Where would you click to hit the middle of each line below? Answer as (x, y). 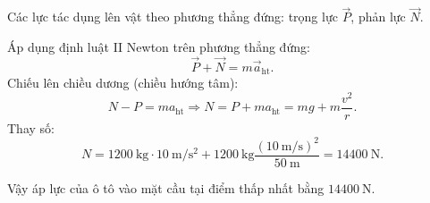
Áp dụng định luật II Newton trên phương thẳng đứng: (159, 46)
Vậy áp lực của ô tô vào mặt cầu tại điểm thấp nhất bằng (166, 187)
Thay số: (31, 127)
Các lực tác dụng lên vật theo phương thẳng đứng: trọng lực (173, 17)
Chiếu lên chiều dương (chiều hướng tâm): (123, 83)
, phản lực (378, 17)
